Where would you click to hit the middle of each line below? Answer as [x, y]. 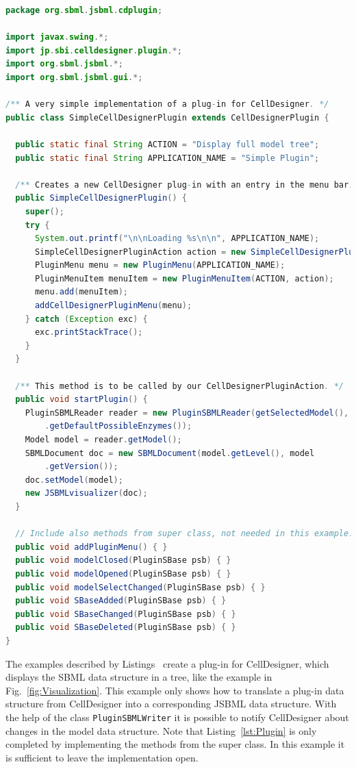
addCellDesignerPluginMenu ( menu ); [113, 306]
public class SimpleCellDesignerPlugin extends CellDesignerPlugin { [167, 117]
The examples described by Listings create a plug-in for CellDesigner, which [167, 663]
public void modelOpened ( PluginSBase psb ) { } [123, 573]
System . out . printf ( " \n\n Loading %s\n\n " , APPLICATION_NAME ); [177, 239]
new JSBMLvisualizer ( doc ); [86, 493]
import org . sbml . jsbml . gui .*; [74, 77]
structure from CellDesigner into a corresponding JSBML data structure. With [171, 704]
